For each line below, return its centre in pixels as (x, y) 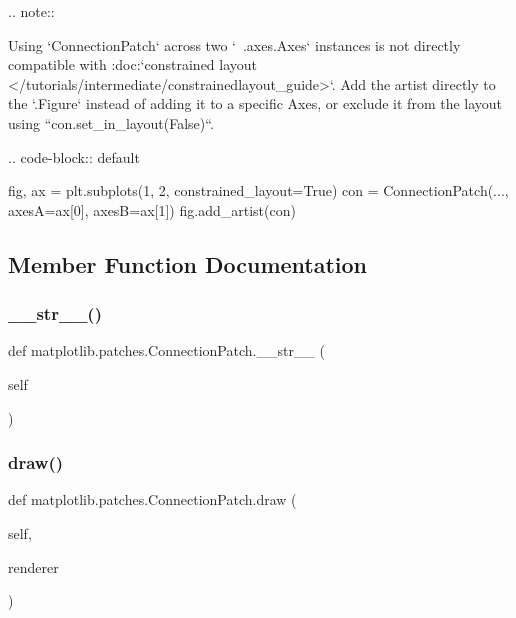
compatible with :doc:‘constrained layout (133, 64)
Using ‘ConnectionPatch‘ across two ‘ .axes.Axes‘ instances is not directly (234, 44)
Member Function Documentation (188, 263)
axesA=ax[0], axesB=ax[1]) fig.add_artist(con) (152, 209)
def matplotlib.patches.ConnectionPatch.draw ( (152, 499)
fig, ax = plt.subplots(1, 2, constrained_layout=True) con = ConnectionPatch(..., (258, 190)
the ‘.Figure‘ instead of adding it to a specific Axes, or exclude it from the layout (255, 103)
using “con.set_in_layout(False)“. (111, 122)
